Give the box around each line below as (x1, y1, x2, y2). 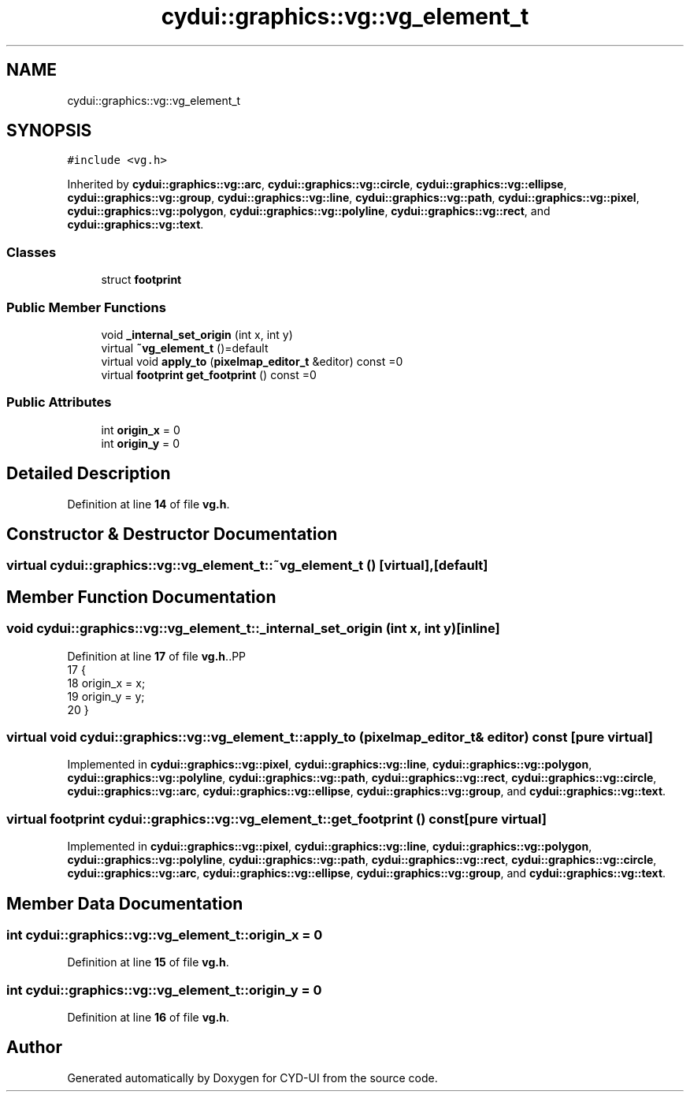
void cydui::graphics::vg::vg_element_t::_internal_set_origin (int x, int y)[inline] (6, 620, 500, 637)
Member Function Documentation (6, 586, 276, 607)
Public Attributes (6, 394, 112, 411)
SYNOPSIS (6, 121, 92, 141)
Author (6, 1037, 62, 1058)
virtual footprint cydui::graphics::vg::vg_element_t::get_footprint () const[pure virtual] (6, 810, 547, 827)
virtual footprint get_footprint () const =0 (101, 367, 317, 382)
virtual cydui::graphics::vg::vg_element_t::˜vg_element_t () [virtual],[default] (6, 557, 488, 574)
